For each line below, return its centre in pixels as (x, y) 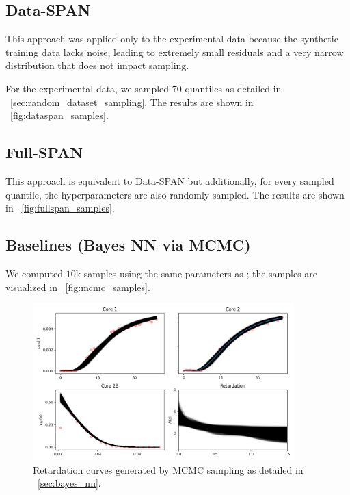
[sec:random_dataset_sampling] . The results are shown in (132, 102)
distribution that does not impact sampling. (97, 65)
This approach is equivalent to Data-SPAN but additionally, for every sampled (170, 180)
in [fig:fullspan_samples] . (60, 208)
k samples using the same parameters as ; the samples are (197, 273)
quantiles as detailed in (233, 88)
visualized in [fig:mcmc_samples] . (78, 287)
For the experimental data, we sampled (87, 88)
